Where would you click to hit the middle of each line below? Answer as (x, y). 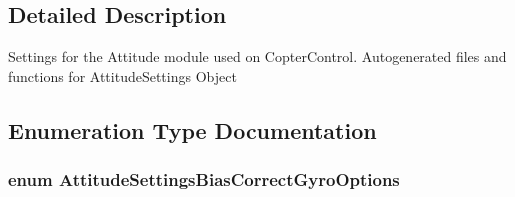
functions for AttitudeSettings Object (122, 75)
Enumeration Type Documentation (192, 129)
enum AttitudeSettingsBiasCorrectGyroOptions (204, 179)
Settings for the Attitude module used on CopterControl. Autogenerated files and (257, 56)
